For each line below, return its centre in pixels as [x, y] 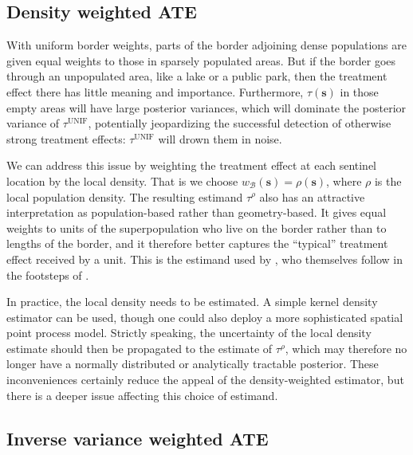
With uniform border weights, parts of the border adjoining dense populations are [206, 45]
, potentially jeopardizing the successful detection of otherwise [240, 123]
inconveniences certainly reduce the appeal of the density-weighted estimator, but [205, 380]
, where [344, 180]
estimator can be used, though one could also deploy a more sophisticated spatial [205, 317]
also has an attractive [312, 196]
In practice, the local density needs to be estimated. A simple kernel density [192, 302]
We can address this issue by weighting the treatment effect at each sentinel [192, 165]
